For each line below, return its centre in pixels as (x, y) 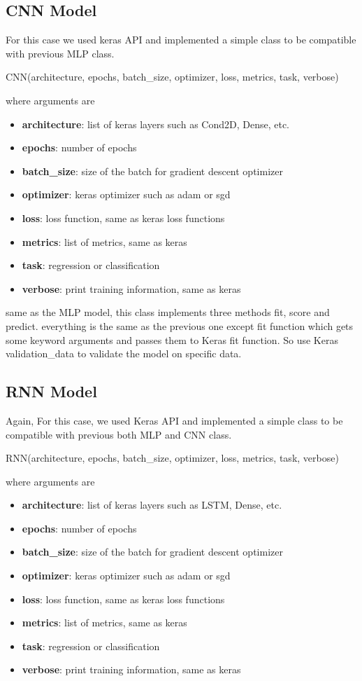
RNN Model (51, 391)
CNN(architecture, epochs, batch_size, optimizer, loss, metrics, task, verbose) (172, 77)
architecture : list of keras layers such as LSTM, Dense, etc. (152, 505)
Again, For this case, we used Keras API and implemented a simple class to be (174, 420)
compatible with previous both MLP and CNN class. (119, 434)
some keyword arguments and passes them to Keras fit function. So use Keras (172, 339)
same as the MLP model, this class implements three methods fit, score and (168, 312)
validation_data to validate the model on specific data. (124, 353)
